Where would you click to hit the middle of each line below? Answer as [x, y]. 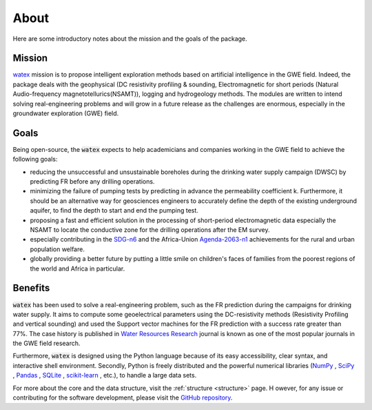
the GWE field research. [46, 343]
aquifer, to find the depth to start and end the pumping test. [114, 211]
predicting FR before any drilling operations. [92, 182]
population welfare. [58, 249]
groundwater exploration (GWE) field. [66, 113]
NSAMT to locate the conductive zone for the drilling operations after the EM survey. [150, 230]
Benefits [31, 288]
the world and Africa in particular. [77, 269]
